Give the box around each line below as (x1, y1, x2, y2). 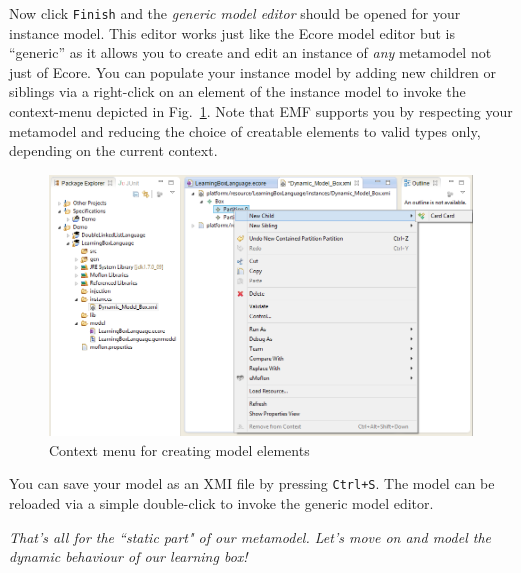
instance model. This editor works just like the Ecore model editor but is (9, 22, 455, 43)
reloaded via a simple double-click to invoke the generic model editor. (9, 493, 434, 514)
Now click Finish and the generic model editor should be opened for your (9, 3, 461, 23)
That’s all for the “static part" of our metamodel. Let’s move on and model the (9, 526, 491, 547)
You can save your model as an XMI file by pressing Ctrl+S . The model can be (9, 473, 495, 494)
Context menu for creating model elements (49, 439, 310, 460)
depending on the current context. (9, 140, 218, 161)
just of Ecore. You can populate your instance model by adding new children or (9, 61, 497, 82)
